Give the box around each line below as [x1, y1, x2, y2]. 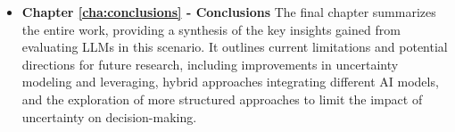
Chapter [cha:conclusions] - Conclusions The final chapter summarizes [21, 3, 436, 21]
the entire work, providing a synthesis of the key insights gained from [21, 20, 401, 38]
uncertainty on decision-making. [21, 107, 197, 126]
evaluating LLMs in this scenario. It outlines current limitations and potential [21, 37, 448, 56]
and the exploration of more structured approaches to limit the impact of [21, 89, 423, 108]
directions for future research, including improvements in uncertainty [21, 54, 399, 73]
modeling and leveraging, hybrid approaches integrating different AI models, [21, 72, 439, 91]
